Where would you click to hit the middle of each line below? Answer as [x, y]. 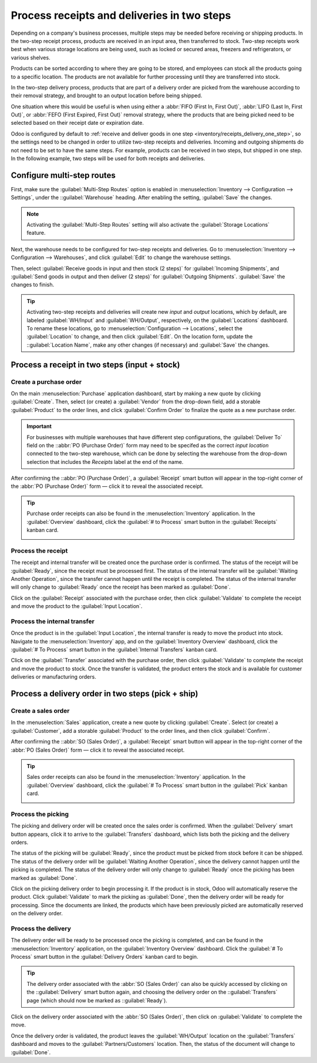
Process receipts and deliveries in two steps [121, 15]
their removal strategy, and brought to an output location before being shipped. [107, 96]
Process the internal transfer [53, 621]
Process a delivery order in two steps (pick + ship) [104, 694]
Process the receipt [39, 550]
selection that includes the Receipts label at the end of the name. [105, 461]
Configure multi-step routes [63, 175]
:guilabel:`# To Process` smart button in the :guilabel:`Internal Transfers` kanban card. [114, 650]
